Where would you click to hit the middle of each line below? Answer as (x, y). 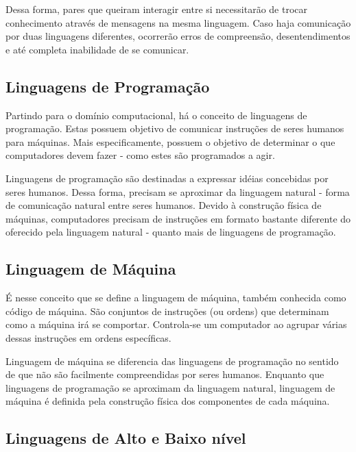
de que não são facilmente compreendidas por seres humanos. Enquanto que (165, 374)
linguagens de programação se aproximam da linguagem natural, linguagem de (170, 387)
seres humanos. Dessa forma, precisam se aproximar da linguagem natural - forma (178, 191)
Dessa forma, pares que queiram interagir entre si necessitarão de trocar (157, 9)
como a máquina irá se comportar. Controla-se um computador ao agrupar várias (176, 324)
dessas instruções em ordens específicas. (88, 337)
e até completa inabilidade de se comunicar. (97, 49)
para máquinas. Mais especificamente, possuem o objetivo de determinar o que (170, 141)
